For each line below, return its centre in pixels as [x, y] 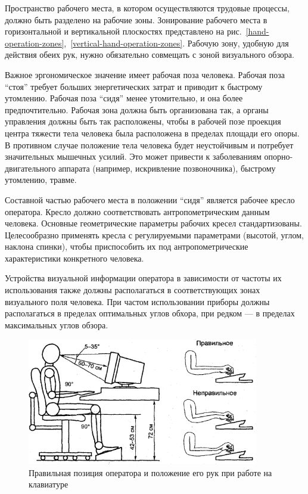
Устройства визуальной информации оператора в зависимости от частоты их [143, 278]
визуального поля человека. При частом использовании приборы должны [137, 301]
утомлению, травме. [41, 180]
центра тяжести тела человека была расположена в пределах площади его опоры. [152, 133]
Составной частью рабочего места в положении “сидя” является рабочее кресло [150, 199]
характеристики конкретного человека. [74, 258]
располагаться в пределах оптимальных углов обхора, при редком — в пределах [150, 313]
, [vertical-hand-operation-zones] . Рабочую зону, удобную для [176, 43]
